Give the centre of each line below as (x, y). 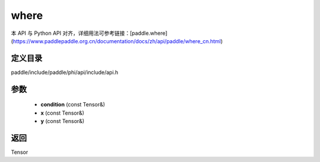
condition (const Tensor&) (73, 105)
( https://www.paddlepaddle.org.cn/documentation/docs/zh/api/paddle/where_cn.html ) (117, 41)
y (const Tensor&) (63, 121)
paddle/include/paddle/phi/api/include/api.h (65, 72)
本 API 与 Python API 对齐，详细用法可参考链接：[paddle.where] (89, 33)
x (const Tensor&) (63, 113)
